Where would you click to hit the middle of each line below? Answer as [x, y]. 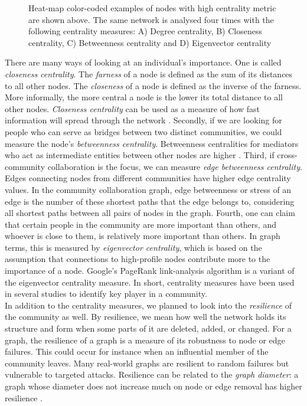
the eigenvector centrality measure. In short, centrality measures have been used [150, 282]
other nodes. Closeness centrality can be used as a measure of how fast [132, 108]
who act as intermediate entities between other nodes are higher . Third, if [140, 155]
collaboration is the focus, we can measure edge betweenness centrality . [175, 166]
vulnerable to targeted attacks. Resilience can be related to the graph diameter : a [152, 374]
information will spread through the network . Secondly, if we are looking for [143, 120]
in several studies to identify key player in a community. [106, 294]
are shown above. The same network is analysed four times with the [151, 19]
